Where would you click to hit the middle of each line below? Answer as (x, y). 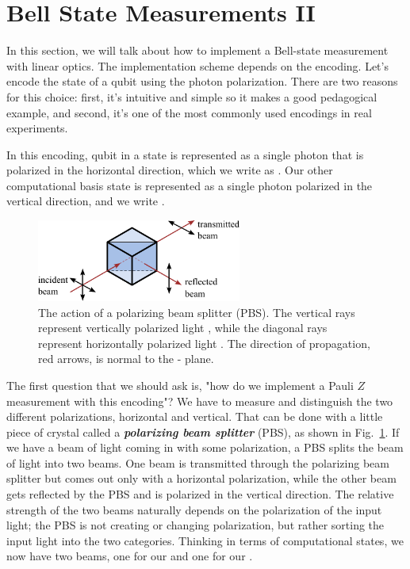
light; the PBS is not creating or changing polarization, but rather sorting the (195, 525)
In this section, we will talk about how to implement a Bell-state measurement (197, 50)
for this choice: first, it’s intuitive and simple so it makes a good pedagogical (192, 96)
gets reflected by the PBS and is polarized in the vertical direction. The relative (200, 494)
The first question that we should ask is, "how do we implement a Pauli (180, 385)
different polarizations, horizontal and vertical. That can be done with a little (195, 416)
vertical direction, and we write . (86, 201)
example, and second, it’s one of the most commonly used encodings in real (189, 112)
